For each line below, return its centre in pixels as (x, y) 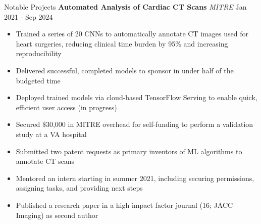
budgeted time (38, 80)
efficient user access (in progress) (66, 107)
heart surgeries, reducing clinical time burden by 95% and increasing (122, 43)
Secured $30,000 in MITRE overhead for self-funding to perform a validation (135, 124)
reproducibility (39, 53)
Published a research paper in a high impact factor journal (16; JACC (124, 205)
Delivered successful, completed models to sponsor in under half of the (125, 70)
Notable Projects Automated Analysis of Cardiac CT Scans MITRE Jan (125, 7)
